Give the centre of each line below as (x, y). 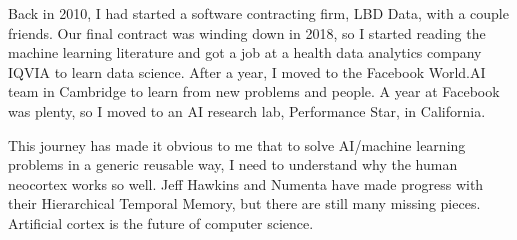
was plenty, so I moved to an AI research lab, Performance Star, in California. (247, 110)
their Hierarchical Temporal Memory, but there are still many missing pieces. (244, 203)
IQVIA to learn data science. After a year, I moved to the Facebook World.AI (247, 71)
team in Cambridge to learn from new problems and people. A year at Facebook (254, 91)
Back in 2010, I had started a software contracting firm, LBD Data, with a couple (258, 13)
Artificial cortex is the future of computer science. (161, 222)
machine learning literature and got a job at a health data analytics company (245, 52)
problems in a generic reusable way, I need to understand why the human (233, 164)
